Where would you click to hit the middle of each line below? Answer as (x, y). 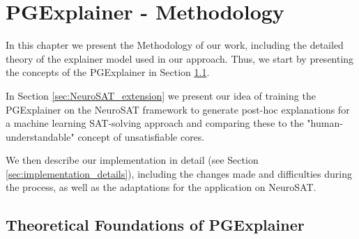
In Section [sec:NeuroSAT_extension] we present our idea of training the (161, 95)
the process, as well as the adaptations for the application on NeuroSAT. (161, 187)
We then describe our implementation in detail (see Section (132, 160)
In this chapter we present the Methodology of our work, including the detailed (175, 45)
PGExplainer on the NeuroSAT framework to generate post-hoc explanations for (178, 109)
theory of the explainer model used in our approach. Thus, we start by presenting (180, 58)
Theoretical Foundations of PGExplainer (155, 225)
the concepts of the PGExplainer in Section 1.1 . (108, 72)
